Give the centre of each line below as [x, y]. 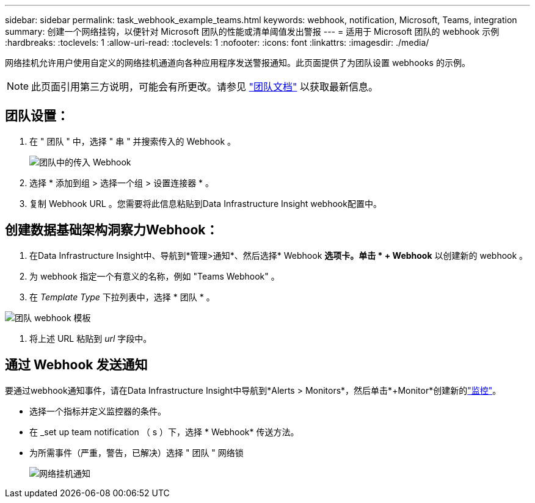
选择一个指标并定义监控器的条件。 [98, 411]
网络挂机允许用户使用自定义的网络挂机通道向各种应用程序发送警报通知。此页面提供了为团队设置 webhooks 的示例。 [238, 63]
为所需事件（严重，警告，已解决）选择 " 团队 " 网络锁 [136, 452]
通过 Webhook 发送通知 [76, 365]
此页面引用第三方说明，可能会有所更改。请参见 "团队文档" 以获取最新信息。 [205, 87]
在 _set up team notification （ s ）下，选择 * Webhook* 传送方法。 [164, 432]
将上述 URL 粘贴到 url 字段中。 [91, 338]
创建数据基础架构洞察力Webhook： [112, 230]
